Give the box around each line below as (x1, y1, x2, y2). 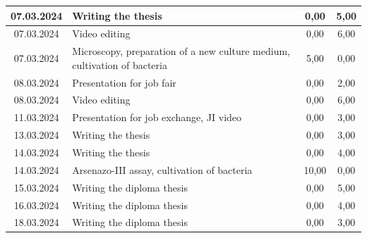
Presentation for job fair (72, 75, 176, 89)
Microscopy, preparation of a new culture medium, (72, 44, 290, 58)
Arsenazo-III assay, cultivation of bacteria (72, 162, 253, 177)
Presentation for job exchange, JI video (72, 110, 242, 125)
